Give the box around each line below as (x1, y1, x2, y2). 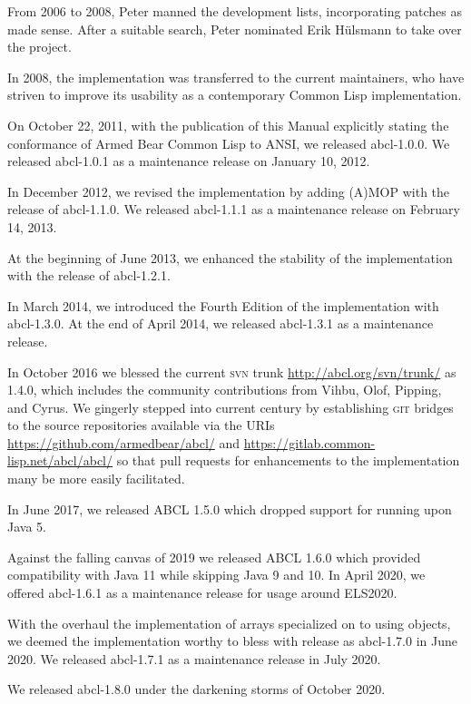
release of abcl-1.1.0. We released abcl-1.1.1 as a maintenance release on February (7, 200, 460, 219)
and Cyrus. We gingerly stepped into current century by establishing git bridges (7, 397, 454, 416)
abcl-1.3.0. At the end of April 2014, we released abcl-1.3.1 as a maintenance (7, 314, 434, 333)
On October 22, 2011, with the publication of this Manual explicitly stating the (7, 115, 449, 134)
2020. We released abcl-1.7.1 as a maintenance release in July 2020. (7, 649, 381, 668)
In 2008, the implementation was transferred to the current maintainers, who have (7, 67, 465, 86)
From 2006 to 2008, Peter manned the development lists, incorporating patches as (7, 2, 462, 20)
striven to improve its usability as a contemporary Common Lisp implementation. (7, 85, 462, 104)
